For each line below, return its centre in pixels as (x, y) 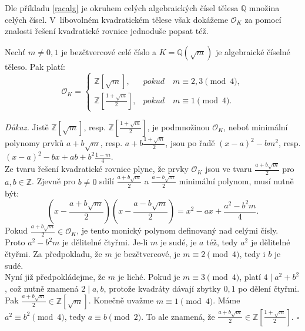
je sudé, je (178, 242)
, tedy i (252, 253)
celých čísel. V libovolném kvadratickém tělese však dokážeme (117, 19)
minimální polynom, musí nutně (236, 181)
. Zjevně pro (54, 181)
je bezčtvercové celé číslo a (109, 51)
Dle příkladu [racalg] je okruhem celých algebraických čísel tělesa (122, 8)
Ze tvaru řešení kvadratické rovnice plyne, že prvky (97, 169)
